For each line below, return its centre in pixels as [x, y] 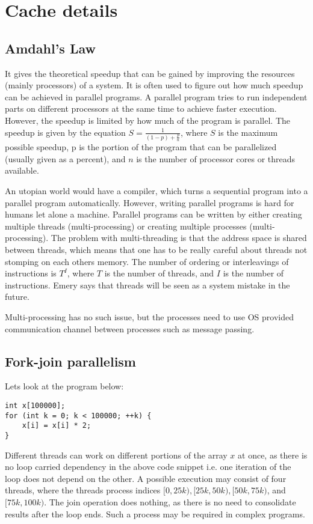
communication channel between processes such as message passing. [130, 328]
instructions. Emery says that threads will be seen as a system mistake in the [147, 285]
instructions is [31, 273]
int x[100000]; [35, 405]
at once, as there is [273, 455]
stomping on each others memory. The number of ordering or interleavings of [147, 261]
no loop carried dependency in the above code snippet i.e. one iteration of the [148, 467]
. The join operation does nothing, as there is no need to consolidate [170, 501]
